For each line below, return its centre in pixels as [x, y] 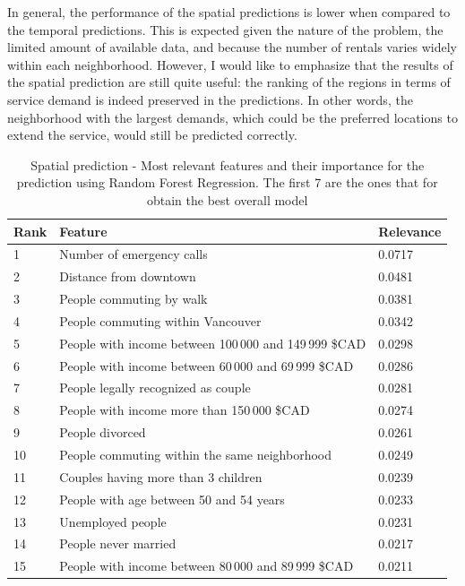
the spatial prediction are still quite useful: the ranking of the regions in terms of [229, 82]
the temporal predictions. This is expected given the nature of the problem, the [225, 29]
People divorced [103, 432]
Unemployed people [113, 521]
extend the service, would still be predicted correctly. [152, 135]
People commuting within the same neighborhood [196, 454]
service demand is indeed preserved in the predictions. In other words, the [210, 99]
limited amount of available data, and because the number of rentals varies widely [232, 47]
